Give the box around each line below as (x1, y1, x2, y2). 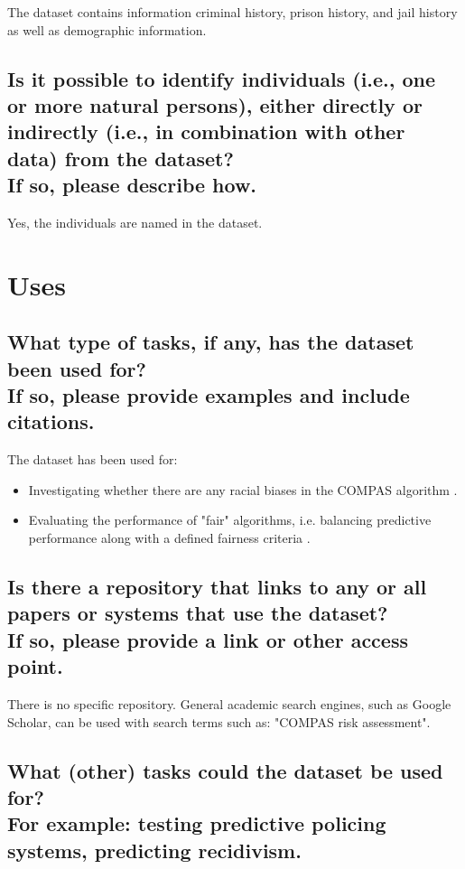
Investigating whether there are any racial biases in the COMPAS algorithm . (28, 480, 458, 499)
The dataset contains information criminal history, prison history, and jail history (7, 3, 458, 21)
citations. (7, 407, 95, 435)
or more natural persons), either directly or (7, 90, 423, 118)
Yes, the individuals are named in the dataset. (7, 212, 263, 231)
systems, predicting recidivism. (7, 836, 302, 864)
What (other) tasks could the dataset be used (7, 756, 443, 784)
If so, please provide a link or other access (7, 625, 408, 653)
